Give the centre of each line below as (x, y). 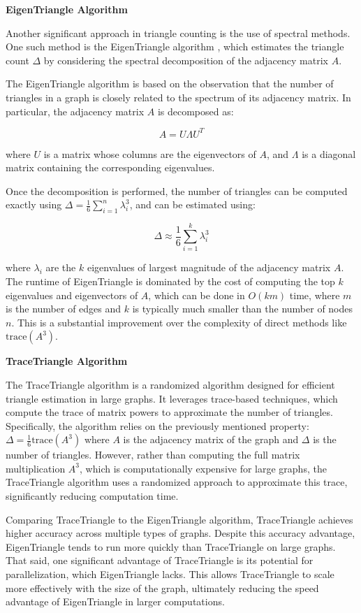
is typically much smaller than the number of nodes (243, 309)
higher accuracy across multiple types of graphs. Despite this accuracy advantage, (180, 533)
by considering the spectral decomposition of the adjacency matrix (186, 60)
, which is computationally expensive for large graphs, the (203, 468)
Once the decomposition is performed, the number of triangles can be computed (177, 190)
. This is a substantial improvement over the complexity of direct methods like (179, 322)
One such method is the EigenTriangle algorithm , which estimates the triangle (175, 46)
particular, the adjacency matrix (75, 111)
